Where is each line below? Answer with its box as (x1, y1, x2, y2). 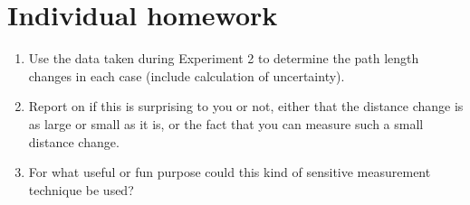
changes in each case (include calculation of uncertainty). (28, 66, 345, 85)
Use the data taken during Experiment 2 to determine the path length (28, 49, 419, 68)
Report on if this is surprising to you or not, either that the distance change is (28, 97, 464, 116)
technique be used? (28, 180, 134, 199)
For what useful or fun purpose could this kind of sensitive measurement (28, 163, 431, 182)
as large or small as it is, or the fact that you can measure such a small (28, 114, 424, 133)
